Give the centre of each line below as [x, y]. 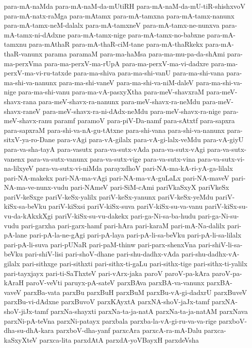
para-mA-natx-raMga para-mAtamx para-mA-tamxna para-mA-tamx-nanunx [119, 15]
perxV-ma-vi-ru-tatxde [38, 73]
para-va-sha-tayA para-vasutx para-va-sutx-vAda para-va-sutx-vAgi [104, 149]
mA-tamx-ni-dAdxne [35, 34]
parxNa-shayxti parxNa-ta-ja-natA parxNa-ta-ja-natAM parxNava [149, 311]
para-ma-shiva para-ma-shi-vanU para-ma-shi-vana [149, 73]
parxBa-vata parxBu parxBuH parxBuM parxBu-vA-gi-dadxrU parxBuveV [135, 292]
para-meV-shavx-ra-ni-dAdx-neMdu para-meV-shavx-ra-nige [132, 111]
